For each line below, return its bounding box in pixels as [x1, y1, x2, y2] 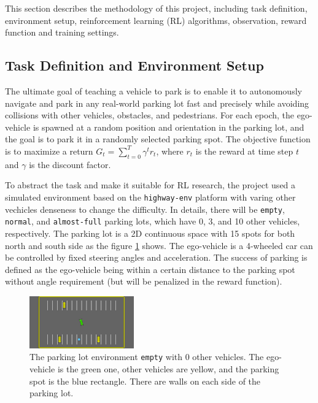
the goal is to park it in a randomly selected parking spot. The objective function [5, 132, 311, 145]
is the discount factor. [29, 158, 111, 171]
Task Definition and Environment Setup [5, 56, 264, 75]
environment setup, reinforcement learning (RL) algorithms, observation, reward [5, 13, 307, 26]
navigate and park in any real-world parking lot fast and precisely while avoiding [5, 96, 309, 109]
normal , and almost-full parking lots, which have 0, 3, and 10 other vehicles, [5, 215, 300, 228]
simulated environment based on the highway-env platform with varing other [5, 190, 296, 203]
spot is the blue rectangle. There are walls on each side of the [29, 374, 261, 387]
